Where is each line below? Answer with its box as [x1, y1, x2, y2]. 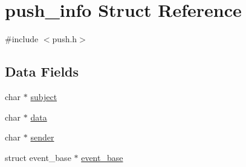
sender [30, 131, 54, 143]
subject [30, 90, 57, 102]
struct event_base [5, 151, 71, 163]
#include [5, 33, 39, 45]
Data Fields [5, 62, 79, 81]
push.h [52, 33, 77, 45]
